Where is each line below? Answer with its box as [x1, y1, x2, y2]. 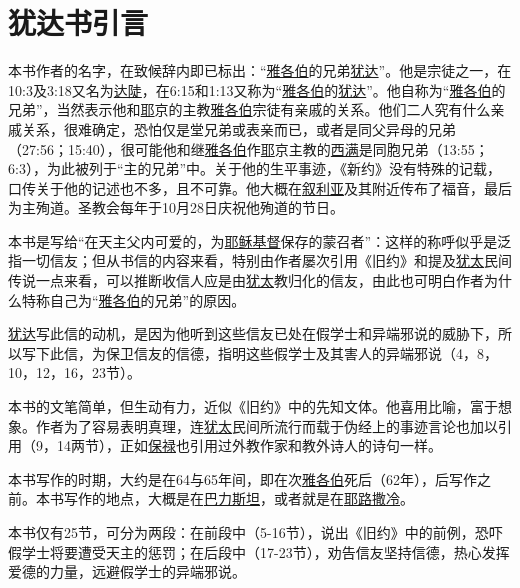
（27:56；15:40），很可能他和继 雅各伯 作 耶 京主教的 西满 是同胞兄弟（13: [8, 138, 461, 159]
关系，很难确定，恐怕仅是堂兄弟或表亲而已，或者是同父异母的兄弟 [21, 118, 456, 139]
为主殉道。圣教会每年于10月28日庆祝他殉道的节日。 [8, 197, 344, 218]
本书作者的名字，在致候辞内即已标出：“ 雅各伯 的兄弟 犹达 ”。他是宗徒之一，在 [8, 60, 512, 81]
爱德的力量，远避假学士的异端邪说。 [8, 561, 246, 582]
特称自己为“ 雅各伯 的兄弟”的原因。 [21, 289, 246, 310]
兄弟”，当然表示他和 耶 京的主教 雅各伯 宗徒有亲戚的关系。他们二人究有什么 [8, 99, 491, 120]
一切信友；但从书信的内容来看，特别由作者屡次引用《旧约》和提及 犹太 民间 [21, 250, 512, 271]
